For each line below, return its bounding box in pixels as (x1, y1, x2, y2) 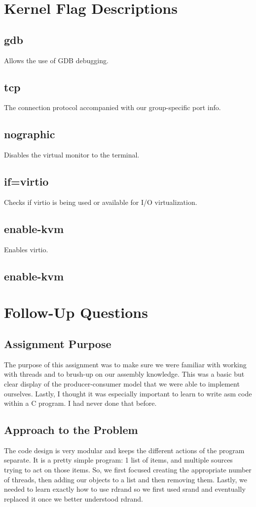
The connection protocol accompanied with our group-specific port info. (4, 102, 221, 113)
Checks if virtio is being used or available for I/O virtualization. (4, 196, 197, 207)
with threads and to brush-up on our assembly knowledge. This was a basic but (4, 369, 245, 379)
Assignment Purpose (4, 336, 111, 351)
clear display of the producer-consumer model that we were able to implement (4, 378, 240, 389)
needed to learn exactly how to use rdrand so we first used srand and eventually (4, 484, 246, 494)
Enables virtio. (4, 244, 48, 254)
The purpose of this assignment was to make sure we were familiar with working (4, 359, 247, 369)
